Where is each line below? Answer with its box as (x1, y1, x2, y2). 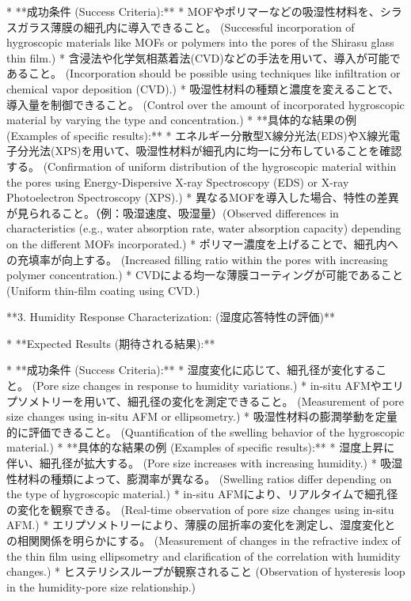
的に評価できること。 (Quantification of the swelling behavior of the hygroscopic (6, 423, 405, 440)
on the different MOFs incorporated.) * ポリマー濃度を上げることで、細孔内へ (6, 235, 398, 251)
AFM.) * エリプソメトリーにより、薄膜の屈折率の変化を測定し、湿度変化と (6, 516, 396, 533)
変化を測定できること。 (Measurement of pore (171, 392, 404, 409)
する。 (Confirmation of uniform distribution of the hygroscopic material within (6, 157, 397, 174)
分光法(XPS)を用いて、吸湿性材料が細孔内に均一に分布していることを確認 (17, 142, 402, 159)
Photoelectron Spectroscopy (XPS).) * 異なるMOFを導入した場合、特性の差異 (6, 189, 399, 206)
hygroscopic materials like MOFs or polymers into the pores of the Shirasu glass (6, 34, 394, 51)
